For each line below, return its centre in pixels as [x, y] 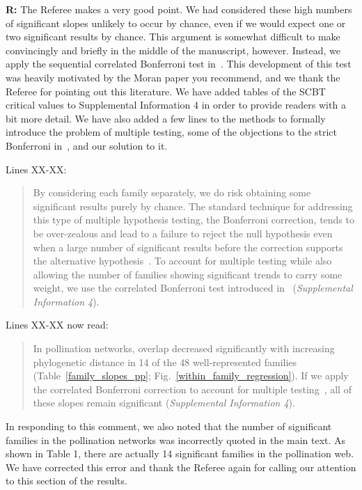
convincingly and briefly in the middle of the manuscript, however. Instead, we [173, 50]
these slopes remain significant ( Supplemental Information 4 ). [164, 403]
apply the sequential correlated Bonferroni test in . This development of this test [179, 64]
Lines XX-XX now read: [57, 325]
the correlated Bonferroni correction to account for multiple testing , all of [192, 389]
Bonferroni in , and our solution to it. [87, 145]
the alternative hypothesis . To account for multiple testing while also [182, 261]
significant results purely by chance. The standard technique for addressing [193, 206]
